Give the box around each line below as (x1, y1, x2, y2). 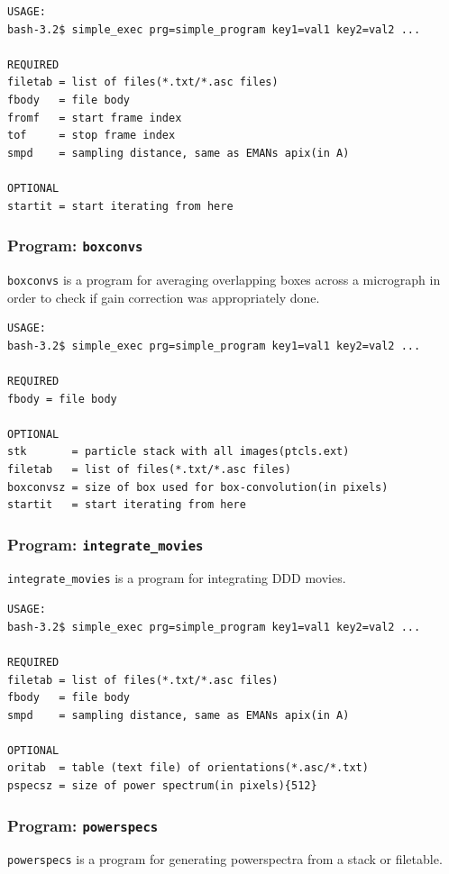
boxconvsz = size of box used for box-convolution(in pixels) (7, 480, 389, 494)
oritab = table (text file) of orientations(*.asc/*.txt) (7, 761, 369, 775)
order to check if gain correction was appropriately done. (7, 287, 320, 306)
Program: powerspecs (7, 814, 159, 836)
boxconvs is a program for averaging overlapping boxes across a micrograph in (7, 269, 441, 288)
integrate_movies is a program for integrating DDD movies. (7, 569, 346, 587)
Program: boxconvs (7, 234, 143, 257)
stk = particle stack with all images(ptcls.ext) (7, 445, 350, 459)
